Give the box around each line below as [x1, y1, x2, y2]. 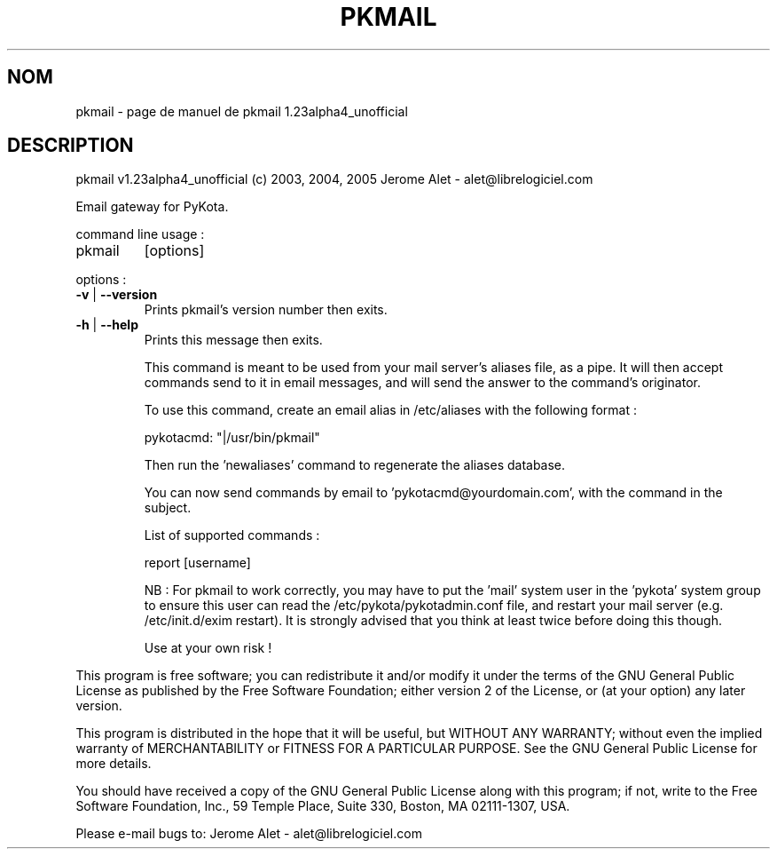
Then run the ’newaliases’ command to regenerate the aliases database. [144, 457, 566, 473]
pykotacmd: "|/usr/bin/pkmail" [144, 430, 320, 446]
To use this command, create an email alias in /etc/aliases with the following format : [144, 402, 637, 418]
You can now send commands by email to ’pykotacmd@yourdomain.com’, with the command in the [144, 485, 723, 501]
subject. [144, 500, 192, 516]
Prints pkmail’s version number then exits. [144, 302, 388, 318]
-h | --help [75, 317, 138, 333]
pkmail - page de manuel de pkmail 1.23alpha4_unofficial [75, 103, 408, 119]
